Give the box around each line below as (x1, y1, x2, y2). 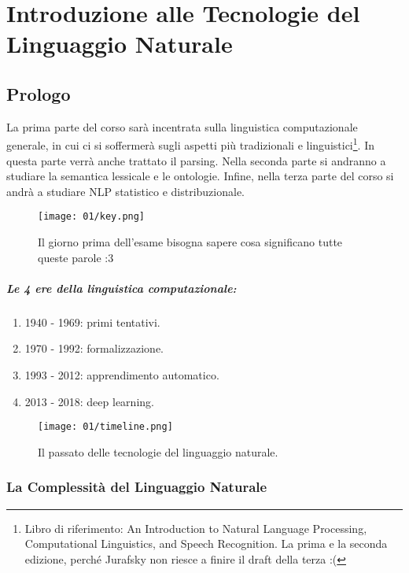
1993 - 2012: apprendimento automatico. (24, 366, 219, 383)
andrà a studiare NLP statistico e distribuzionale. (6, 183, 245, 199)
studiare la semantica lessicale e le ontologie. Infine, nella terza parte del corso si (6, 168, 394, 184)
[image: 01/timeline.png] (38, 421, 173, 433)
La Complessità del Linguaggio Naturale (6, 477, 267, 497)
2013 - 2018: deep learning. (24, 393, 154, 409)
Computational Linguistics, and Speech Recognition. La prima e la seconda (24, 535, 388, 552)
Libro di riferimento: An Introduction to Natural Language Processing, (24, 519, 367, 536)
